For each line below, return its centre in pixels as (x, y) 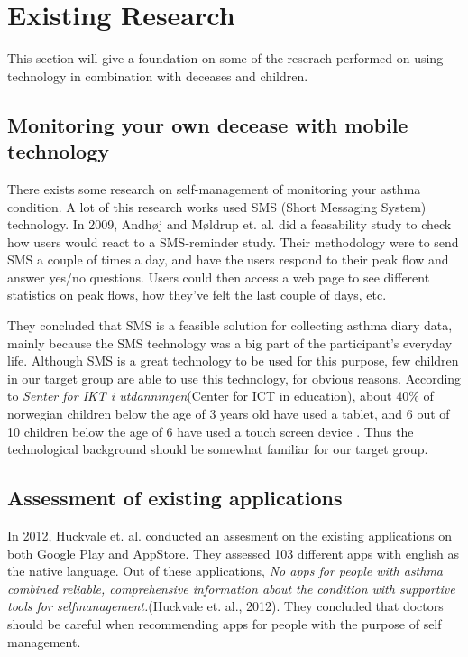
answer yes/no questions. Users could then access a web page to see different (219, 277)
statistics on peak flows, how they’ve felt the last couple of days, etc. (197, 295)
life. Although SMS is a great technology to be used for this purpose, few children (233, 361)
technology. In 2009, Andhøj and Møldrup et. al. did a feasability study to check (229, 224)
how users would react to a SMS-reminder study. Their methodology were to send (233, 241)
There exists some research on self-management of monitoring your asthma (214, 188)
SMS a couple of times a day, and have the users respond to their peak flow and (228, 259)
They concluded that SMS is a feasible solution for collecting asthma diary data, (230, 325)
